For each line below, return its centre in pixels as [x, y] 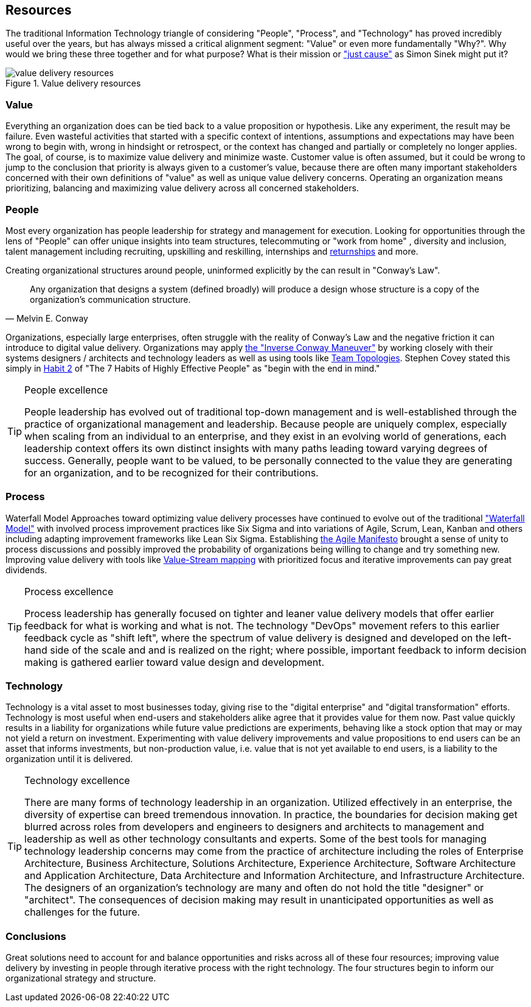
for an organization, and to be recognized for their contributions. [172, 472]
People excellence [66, 390]
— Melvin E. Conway [47, 318]
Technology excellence [77, 781]
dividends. [26, 570]
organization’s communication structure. [110, 299]
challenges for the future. [82, 912]
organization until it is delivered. [69, 759]
